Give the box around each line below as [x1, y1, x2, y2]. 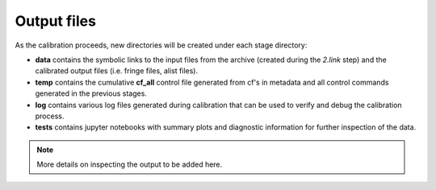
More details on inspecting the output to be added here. [36, 159, 223, 169]
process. [35, 111, 65, 121]
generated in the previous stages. [35, 89, 147, 98]
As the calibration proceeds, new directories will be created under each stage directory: [15, 40, 308, 50]
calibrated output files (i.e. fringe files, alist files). [35, 66, 198, 76]
